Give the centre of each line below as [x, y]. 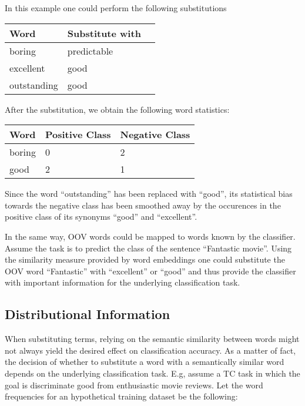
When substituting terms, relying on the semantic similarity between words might [152, 339]
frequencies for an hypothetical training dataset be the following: [121, 396]
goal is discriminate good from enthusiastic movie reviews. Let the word [134, 385]
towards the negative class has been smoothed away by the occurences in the [143, 205]
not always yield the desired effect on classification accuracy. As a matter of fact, [150, 350]
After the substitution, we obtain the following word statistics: [117, 109]
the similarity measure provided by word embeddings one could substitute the [145, 259]
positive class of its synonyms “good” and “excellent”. [101, 217]
